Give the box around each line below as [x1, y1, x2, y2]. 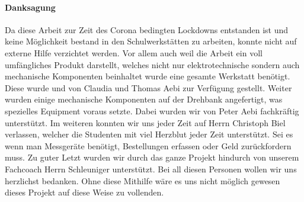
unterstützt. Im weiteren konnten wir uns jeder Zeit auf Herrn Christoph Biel [5, 116, 286, 129]
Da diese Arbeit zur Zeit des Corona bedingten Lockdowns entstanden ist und [5, 23, 289, 36]
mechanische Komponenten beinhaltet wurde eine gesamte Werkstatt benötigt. [5, 70, 290, 82]
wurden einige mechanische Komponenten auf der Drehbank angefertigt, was [5, 93, 283, 105]
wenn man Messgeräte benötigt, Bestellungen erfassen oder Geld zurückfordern [5, 139, 292, 152]
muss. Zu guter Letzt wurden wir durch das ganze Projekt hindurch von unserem [5, 151, 299, 163]
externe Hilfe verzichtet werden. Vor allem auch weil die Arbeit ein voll [5, 46, 263, 59]
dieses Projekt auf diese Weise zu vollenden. [5, 186, 164, 198]
